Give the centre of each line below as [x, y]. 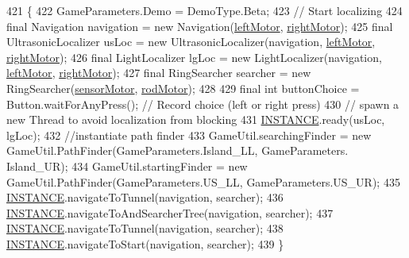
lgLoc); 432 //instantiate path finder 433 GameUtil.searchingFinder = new [189, 135]
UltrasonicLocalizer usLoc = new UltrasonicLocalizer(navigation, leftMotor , [191, 42]
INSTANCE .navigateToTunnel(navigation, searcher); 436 [145, 197]
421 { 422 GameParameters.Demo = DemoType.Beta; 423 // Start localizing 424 [204, 10]
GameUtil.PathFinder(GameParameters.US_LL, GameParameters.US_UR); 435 [203, 181]
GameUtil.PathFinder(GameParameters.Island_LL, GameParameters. [177, 150]
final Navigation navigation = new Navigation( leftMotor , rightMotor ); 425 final [200, 26]
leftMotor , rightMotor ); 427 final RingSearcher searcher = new [159, 73]
